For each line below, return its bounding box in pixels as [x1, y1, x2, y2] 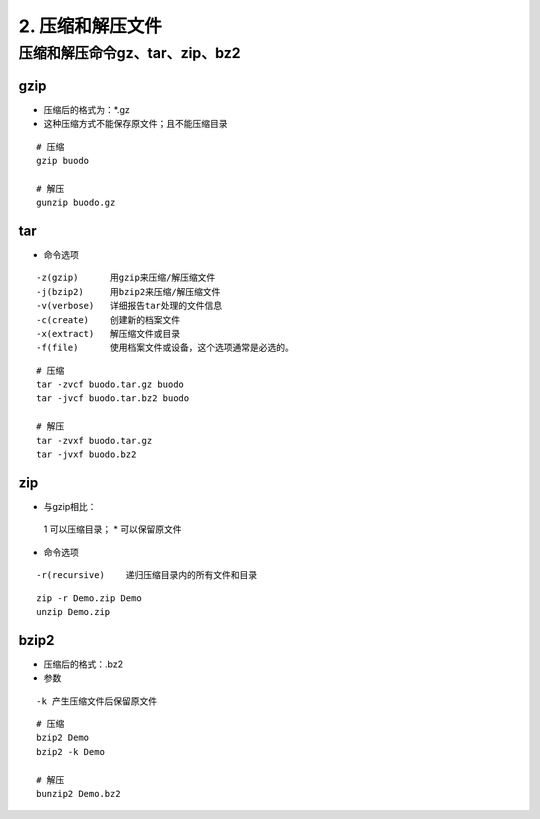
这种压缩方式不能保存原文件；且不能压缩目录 [43, 118, 228, 130]
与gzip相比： [43, 500, 97, 512]
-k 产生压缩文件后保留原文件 [36, 695, 158, 707]
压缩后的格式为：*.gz [43, 103, 130, 115]
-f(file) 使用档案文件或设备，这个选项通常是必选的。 [36, 342, 295, 354]
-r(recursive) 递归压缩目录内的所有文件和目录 [36, 570, 258, 581]
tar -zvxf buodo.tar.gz [36, 435, 153, 446]
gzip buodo [36, 155, 90, 166]
